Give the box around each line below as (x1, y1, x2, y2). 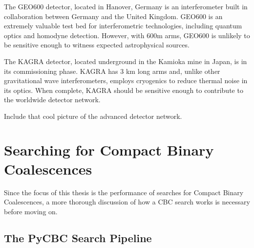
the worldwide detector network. (4, 94, 101, 105)
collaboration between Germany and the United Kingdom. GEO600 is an (4, 11, 223, 21)
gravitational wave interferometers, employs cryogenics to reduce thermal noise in (4, 75, 248, 86)
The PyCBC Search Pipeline (4, 230, 152, 246)
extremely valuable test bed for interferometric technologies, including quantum (4, 21, 242, 31)
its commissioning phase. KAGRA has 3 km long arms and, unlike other (4, 66, 220, 76)
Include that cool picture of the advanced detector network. (4, 111, 182, 121)
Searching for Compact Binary (4, 139, 214, 159)
